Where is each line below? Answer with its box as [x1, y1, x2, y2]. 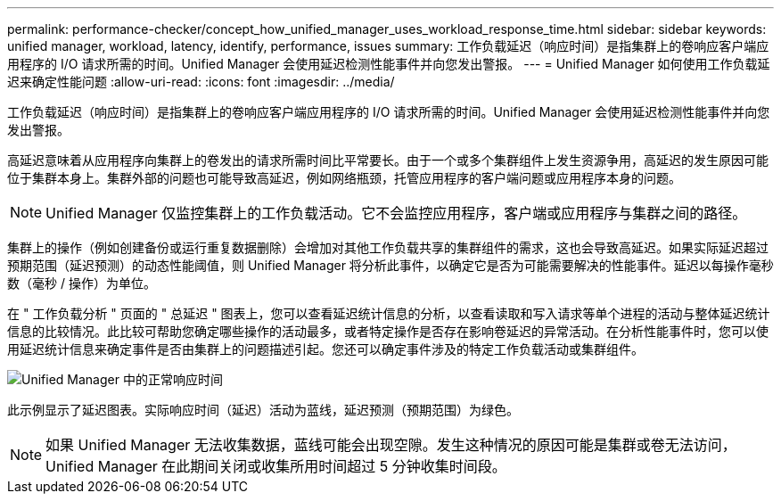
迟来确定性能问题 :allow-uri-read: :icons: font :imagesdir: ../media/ [7, 74, 395, 89]
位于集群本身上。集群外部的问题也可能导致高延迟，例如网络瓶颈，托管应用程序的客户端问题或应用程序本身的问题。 [7, 170, 681, 185]
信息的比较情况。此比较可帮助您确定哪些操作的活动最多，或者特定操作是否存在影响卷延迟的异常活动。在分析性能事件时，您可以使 [7, 324, 769, 339]
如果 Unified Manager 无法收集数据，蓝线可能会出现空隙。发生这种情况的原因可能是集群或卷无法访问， [45, 436, 736, 454]
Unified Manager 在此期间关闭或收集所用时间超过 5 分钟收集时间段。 [45, 457, 506, 475]
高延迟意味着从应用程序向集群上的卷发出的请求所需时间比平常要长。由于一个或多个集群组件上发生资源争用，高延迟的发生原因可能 [7, 152, 769, 168]
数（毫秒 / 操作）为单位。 [7, 275, 156, 291]
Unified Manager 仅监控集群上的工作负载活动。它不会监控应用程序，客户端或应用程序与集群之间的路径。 [45, 204, 747, 222]
